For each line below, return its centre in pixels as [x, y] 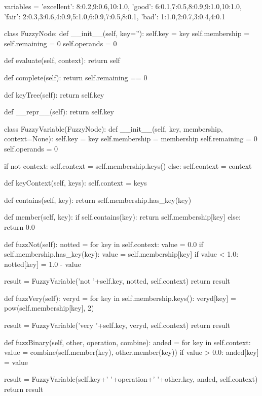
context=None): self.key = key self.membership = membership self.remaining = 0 [131, 139]
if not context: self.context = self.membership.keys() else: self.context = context [128, 165]
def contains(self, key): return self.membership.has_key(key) [98, 200]
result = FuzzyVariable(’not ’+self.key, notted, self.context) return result [117, 281]
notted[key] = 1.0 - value [43, 264]
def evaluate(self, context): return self [62, 60]
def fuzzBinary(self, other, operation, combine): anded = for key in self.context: [127, 342]
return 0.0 [20, 226]
